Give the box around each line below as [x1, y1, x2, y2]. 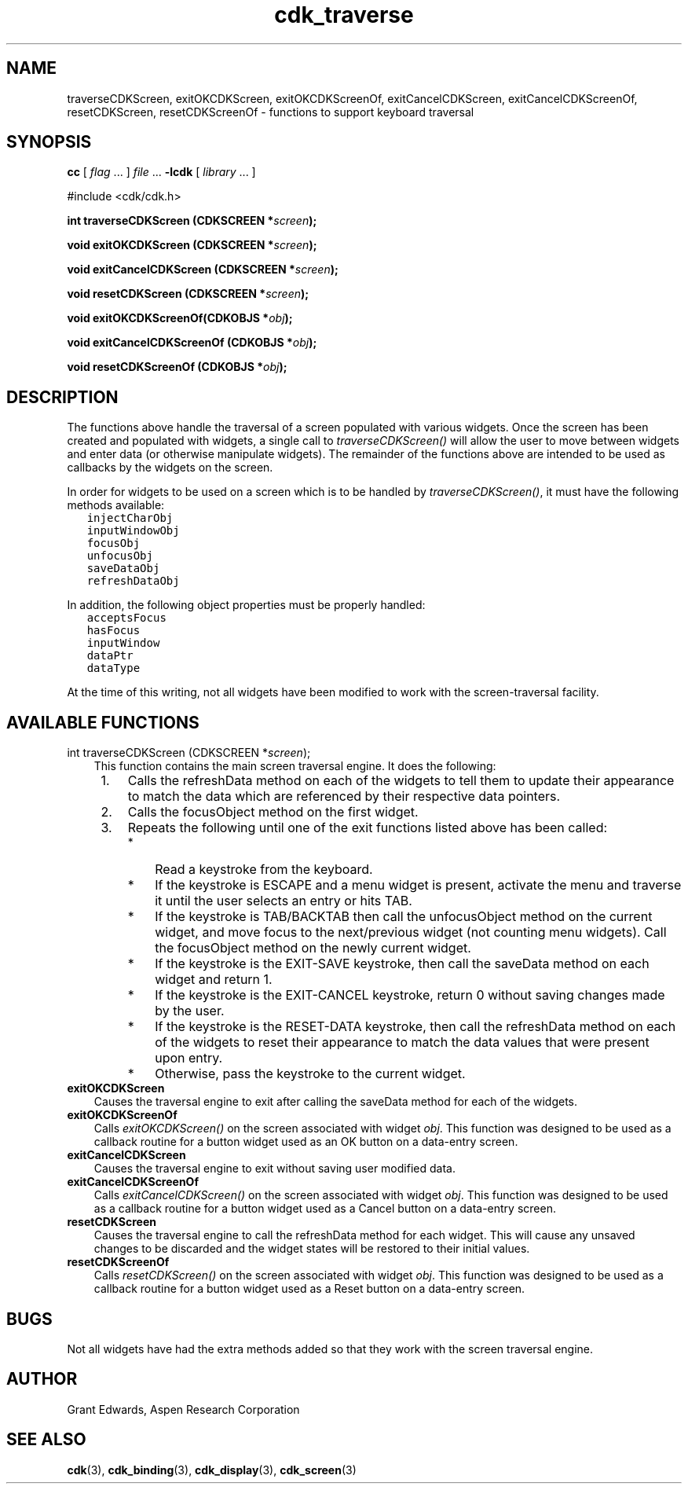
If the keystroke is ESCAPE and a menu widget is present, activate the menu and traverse [155, 877, 682, 894]
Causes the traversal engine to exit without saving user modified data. [93, 1162, 456, 1176]
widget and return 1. [155, 971, 273, 988]
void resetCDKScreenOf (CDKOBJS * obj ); [67, 360, 287, 374]
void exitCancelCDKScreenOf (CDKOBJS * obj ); [67, 336, 317, 350]
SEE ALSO [6, 1429, 86, 1450]
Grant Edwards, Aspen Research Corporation [67, 1402, 300, 1416]
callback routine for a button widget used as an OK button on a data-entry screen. [93, 1135, 518, 1149]
